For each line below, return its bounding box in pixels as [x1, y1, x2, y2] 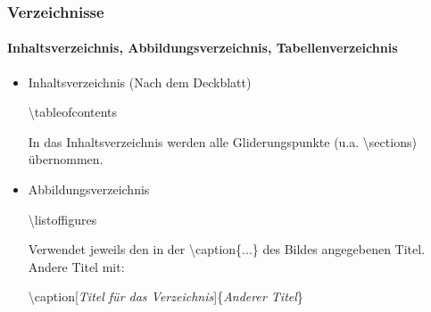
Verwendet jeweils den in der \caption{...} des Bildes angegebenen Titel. [28, 240, 426, 259]
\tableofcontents [28, 103, 118, 121]
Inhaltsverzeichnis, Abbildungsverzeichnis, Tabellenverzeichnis [7, 38, 398, 57]
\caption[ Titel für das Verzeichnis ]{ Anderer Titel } [28, 287, 303, 306]
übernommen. [28, 150, 104, 168]
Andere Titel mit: [28, 257, 125, 275]
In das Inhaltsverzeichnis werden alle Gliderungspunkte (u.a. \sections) [28, 132, 417, 151]
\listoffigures [28, 209, 97, 228]
